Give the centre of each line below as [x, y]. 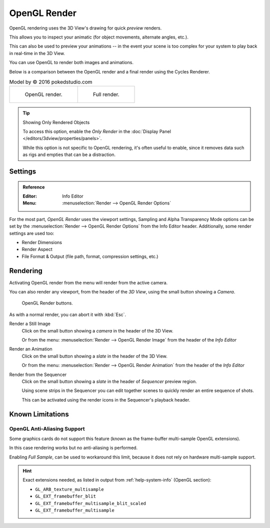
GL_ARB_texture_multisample [70, 489]
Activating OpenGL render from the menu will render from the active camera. [88, 282]
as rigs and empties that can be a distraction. [69, 154]
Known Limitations [39, 414]
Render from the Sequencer [38, 374]
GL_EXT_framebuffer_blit [65, 496]
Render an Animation [31, 349]
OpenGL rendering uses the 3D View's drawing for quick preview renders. [85, 28]
